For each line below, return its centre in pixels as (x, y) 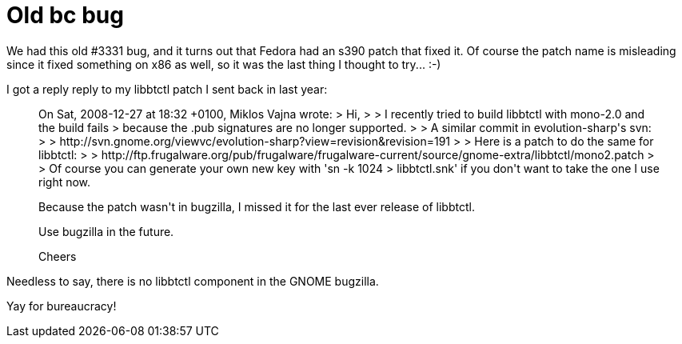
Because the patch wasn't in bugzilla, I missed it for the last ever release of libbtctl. (257, 206)
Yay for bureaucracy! (62, 306)
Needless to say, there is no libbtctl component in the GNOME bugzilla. (193, 281)
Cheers (58, 256)
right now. (65, 182)
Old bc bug (65, 15)
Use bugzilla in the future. (106, 231)
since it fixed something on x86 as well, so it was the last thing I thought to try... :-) (224, 64)
